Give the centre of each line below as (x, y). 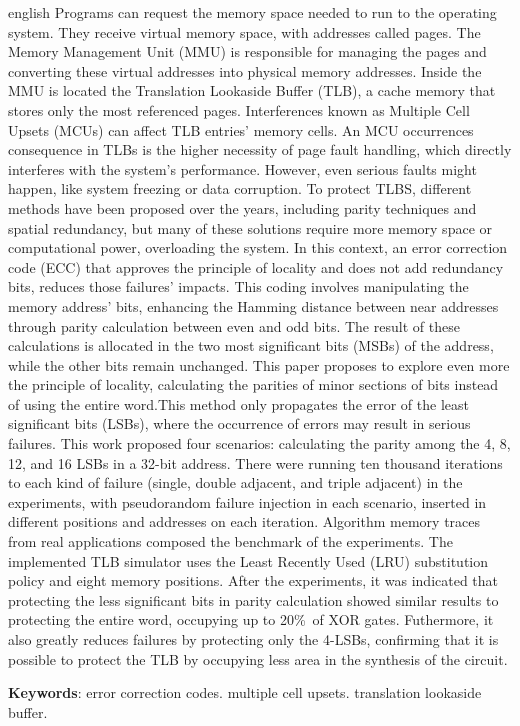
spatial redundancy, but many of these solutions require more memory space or (250, 227)
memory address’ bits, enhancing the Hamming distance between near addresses (253, 305)
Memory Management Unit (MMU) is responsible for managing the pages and (247, 51)
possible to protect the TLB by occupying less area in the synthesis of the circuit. (258, 658)
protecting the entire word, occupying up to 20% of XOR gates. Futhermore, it (251, 619)
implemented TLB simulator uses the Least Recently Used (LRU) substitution (248, 560)
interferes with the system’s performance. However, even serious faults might (242, 168)
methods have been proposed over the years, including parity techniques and (242, 207)
